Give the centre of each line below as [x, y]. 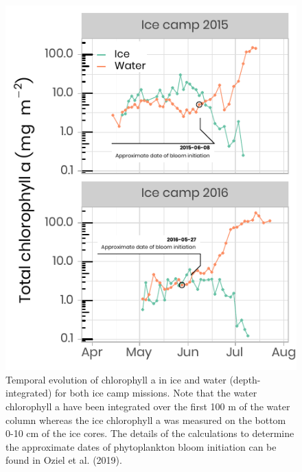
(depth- [245, 379]
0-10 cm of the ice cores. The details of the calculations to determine [150, 433]
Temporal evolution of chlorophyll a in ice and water [116, 379]
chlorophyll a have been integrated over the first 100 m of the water [148, 406]
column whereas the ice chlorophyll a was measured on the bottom [146, 420]
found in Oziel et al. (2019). [64, 460]
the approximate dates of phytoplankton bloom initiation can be [141, 446]
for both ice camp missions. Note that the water [156, 393]
